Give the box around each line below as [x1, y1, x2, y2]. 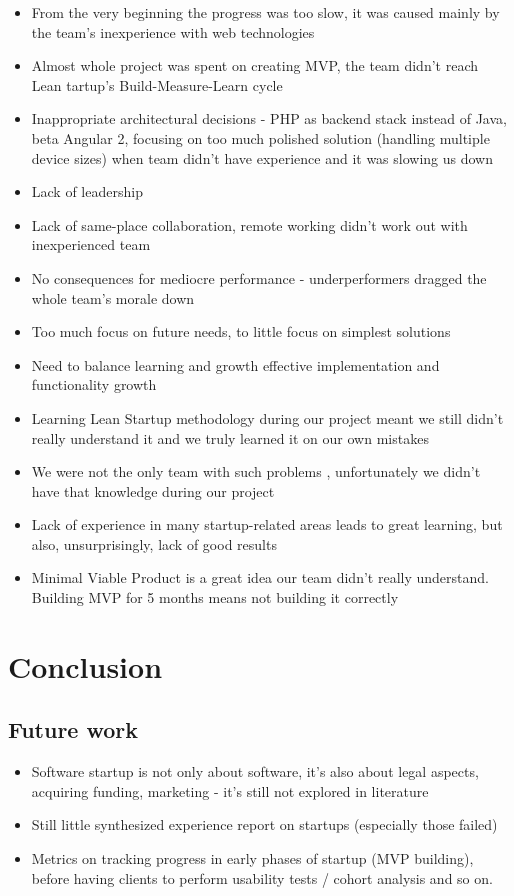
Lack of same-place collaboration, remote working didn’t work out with [31, 214, 468, 235]
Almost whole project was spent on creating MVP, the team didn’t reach [31, 55, 478, 76]
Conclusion [8, 645, 163, 686]
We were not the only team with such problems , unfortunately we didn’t [31, 461, 481, 482]
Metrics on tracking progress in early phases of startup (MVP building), [31, 848, 474, 869]
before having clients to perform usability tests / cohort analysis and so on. [31, 867, 493, 888]
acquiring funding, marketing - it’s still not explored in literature [31, 780, 429, 801]
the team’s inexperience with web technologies [31, 21, 315, 42]
